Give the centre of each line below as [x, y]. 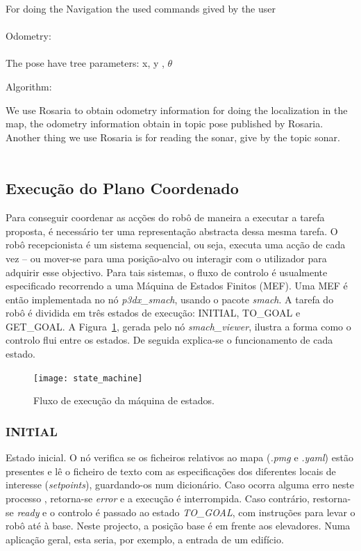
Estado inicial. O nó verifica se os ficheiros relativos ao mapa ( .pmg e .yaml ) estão [179, 457]
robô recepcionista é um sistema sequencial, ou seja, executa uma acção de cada [176, 245]
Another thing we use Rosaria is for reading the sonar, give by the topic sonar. [173, 137]
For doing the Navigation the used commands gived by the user [141, 8]
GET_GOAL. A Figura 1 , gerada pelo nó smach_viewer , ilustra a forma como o [178, 326]
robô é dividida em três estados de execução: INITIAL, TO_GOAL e [153, 313]
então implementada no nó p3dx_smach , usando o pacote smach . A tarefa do [170, 299]
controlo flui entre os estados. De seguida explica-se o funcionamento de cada [169, 340]
